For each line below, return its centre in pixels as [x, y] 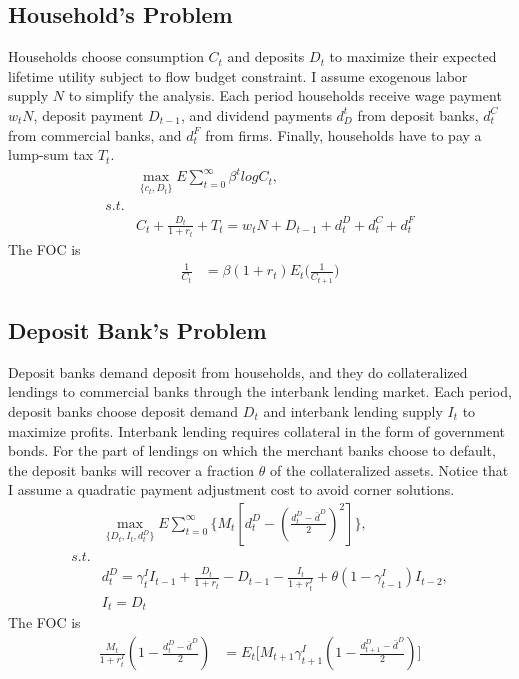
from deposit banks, [418, 114]
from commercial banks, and [95, 134]
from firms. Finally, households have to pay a [343, 134]
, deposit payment [88, 114]
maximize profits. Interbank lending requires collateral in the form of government [257, 430]
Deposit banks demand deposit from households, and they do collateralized [238, 371]
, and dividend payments [256, 114]
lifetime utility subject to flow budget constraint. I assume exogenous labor [238, 75]
